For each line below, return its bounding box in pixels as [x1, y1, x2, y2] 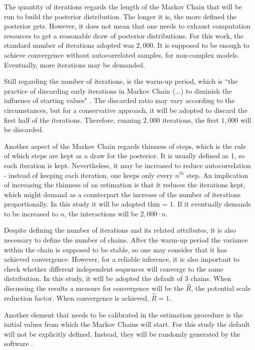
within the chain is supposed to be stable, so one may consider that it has [4, 244, 227, 254]
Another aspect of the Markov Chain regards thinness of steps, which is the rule [4, 140, 246, 151]
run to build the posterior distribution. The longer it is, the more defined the [4, 11, 237, 21]
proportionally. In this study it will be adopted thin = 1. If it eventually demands [4, 199, 251, 209]
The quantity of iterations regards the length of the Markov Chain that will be [4, 1, 242, 11]
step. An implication [186, 170, 249, 180]
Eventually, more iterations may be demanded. [4, 59, 145, 70]
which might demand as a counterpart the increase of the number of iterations [4, 189, 241, 199]
